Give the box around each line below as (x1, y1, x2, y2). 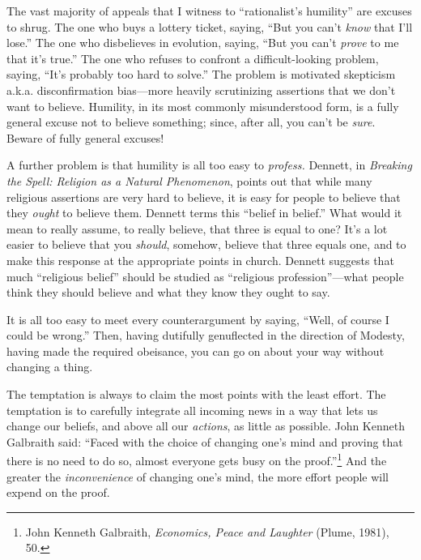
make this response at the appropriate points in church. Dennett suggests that (6, 251, 394, 268)
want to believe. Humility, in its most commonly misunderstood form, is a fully (6, 97, 399, 114)
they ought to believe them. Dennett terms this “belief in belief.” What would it (6, 204, 402, 221)
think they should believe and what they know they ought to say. (6, 284, 330, 301)
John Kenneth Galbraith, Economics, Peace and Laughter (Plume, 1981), (25, 523, 389, 540)
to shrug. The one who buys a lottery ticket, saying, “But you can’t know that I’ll (6, 18, 413, 35)
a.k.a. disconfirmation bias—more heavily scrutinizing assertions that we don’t (6, 81, 396, 98)
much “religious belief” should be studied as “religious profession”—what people (6, 267, 404, 284)
